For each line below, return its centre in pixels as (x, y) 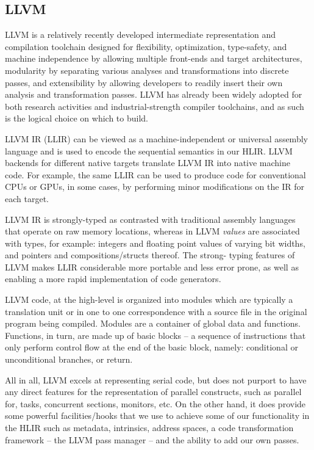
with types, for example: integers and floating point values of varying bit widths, (155, 243)
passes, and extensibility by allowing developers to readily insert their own (144, 82)
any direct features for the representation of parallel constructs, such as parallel (153, 392)
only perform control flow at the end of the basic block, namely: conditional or (152, 347)
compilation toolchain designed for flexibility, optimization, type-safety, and (146, 46)
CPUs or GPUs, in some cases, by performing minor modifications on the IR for (155, 187)
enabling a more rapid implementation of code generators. (113, 279)
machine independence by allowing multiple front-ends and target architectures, (154, 58)
